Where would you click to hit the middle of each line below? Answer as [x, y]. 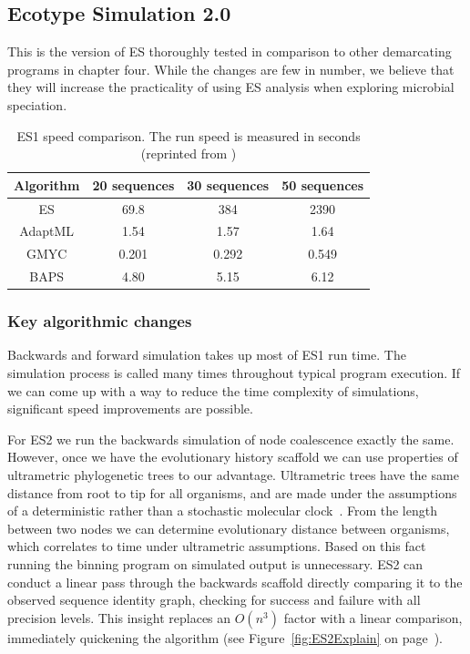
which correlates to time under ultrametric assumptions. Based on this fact [217, 546]
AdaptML [47, 231]
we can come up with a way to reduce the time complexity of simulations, [213, 390]
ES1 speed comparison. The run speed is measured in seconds [189, 135]
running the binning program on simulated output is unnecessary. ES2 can [215, 563]
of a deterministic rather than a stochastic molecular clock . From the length [222, 511]
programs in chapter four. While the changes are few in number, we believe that [231, 69]
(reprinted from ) [189, 153]
